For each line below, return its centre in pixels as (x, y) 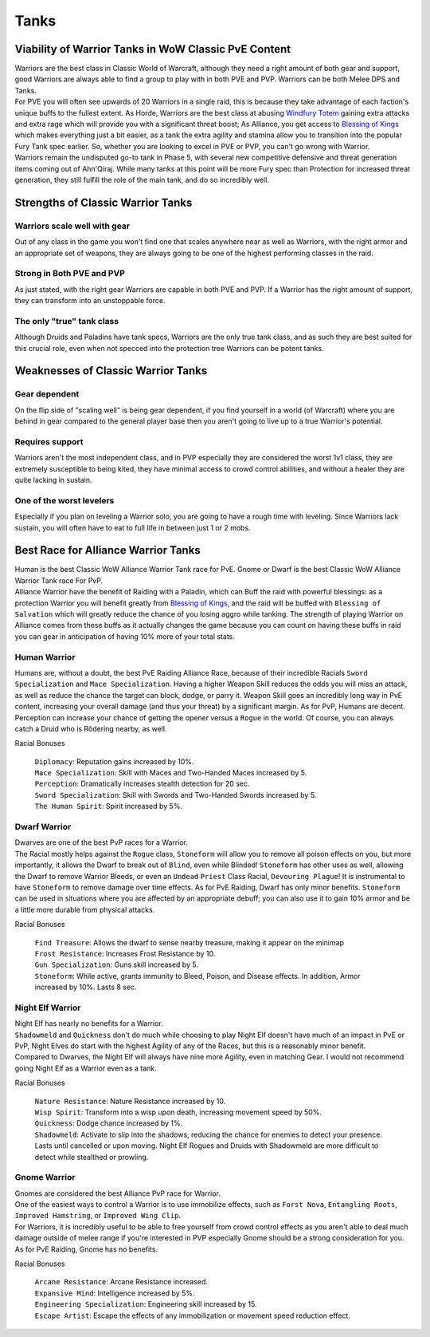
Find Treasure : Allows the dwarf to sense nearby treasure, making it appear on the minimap (189, 942)
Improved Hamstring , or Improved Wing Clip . (98, 1216)
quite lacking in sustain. (53, 480)
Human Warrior (45, 657)
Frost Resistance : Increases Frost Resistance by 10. (125, 953)
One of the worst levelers (64, 500)
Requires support (49, 441)
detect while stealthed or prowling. (92, 1157)
